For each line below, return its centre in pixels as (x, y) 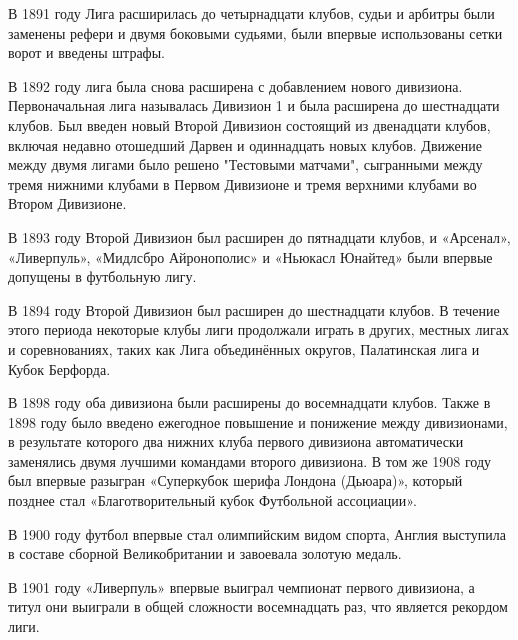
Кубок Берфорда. (59, 368)
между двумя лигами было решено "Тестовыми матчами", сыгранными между (245, 164)
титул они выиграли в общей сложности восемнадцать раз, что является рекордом (258, 606)
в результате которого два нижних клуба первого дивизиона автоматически (236, 441)
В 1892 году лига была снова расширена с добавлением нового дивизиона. (235, 85)
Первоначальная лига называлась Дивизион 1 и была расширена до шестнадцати (254, 105)
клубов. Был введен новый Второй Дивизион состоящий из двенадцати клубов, (249, 124)
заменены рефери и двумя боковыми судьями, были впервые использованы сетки (255, 32)
